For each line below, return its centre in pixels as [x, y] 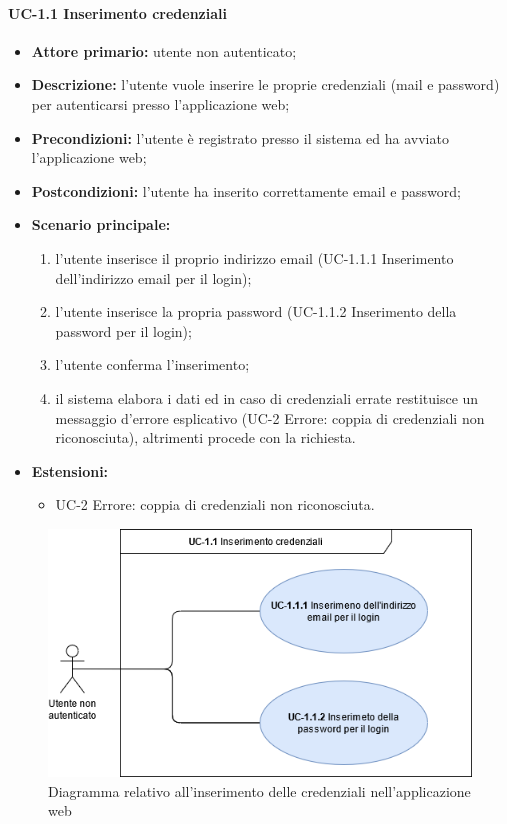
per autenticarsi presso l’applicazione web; [160, 103]
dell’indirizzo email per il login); [153, 277]
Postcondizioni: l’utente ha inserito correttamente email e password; [246, 190]
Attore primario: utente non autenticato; [164, 50]
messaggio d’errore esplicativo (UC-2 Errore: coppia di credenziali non [270, 417]
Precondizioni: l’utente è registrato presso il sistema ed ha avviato [240, 137]
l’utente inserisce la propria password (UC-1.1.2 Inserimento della [256, 311]
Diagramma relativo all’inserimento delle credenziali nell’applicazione [259, 790]
